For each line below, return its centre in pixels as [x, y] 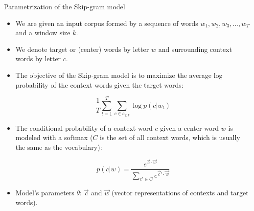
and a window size [43, 33]
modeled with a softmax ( [54, 137]
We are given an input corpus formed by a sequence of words [107, 23]
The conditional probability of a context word [84, 128]
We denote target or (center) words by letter [82, 49]
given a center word [190, 128]
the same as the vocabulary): [59, 147]
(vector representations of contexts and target [180, 193]
